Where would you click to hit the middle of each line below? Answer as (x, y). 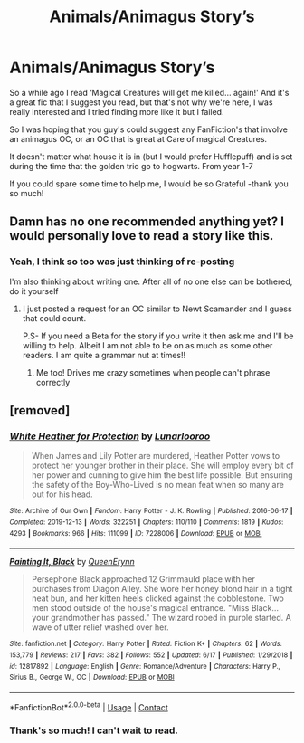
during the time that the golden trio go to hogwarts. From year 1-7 (131, 166)
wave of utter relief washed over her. (100, 627)
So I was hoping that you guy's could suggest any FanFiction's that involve (148, 129)
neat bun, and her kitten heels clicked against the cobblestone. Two (158, 598)
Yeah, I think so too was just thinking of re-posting (122, 262)
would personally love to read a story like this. (142, 236)
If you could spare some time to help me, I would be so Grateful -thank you (149, 184)
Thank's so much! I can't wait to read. (94, 730)
